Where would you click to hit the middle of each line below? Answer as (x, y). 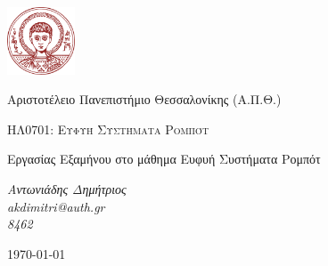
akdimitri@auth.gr (56, 206)
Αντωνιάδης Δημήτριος (67, 188)
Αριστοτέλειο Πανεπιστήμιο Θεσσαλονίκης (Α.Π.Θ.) (144, 99)
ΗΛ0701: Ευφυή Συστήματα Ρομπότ (108, 129)
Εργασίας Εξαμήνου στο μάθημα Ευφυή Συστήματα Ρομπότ (164, 159)
